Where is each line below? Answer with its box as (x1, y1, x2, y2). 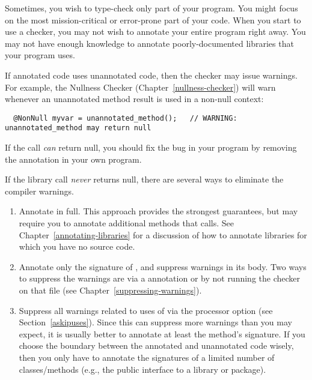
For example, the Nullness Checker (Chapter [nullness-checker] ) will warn (5, 80, 276, 93)
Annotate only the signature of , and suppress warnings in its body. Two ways (19, 260, 307, 273)
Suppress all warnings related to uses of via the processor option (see (19, 304, 273, 316)
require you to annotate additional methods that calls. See (19, 217, 234, 229)
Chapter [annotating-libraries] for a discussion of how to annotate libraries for (19, 228, 307, 241)
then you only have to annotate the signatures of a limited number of (19, 351, 275, 363)
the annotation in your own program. (5, 152, 142, 165)
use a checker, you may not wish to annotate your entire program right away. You (5, 25, 306, 38)
